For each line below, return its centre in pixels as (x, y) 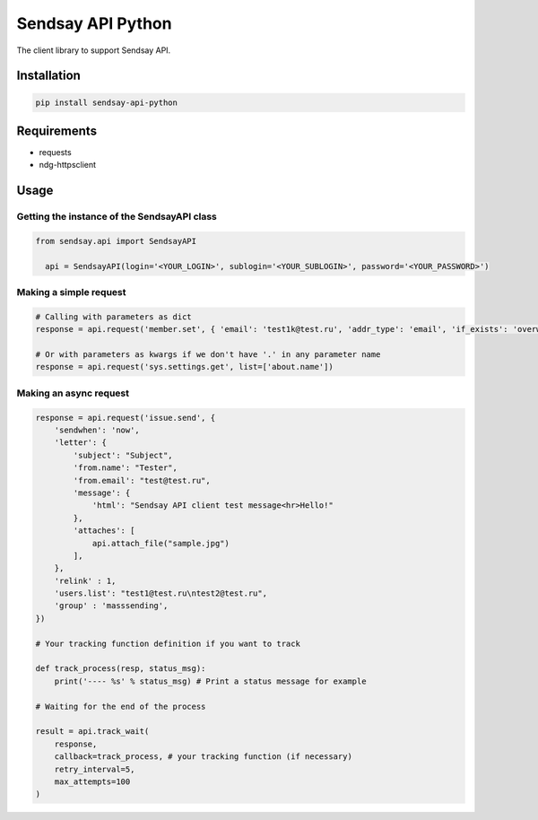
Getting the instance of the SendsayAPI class (117, 217)
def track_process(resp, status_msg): (121, 669)
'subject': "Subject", (123, 455)
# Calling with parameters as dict (113, 317)
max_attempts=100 (92, 781)
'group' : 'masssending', (111, 606)
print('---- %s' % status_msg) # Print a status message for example (210, 681)
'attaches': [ (104, 531)
